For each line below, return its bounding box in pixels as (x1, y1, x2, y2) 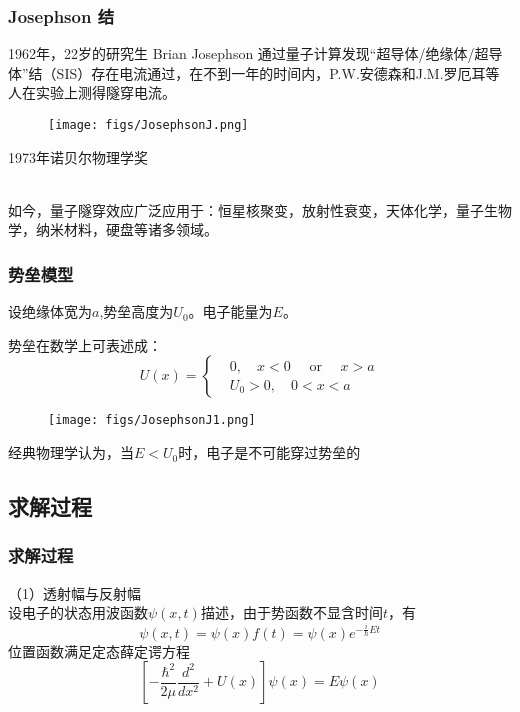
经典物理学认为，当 (8, 442, 134, 463)
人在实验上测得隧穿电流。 (8, 82, 176, 103)
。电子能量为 (188, 301, 273, 322)
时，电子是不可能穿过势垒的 (178, 442, 361, 463)
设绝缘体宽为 (8, 301, 92, 322)
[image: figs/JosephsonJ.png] (48, 118, 249, 132)
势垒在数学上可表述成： (8, 334, 162, 355)
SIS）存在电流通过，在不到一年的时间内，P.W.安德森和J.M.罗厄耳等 (56, 62, 500, 83)
